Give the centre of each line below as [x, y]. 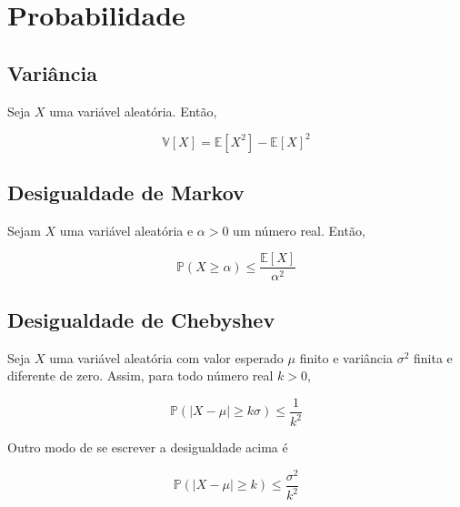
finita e [433, 357]
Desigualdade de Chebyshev [141, 319]
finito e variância [346, 357]
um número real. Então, [299, 230]
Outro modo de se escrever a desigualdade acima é [148, 447]
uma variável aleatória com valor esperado [166, 357]
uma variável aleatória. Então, [133, 111]
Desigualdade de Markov [126, 193]
